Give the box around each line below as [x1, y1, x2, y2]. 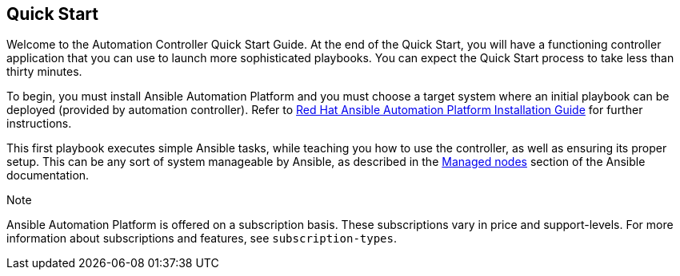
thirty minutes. [6, 65, 82, 79]
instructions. [6, 116, 72, 131]
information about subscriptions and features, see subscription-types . [6, 231, 398, 246]
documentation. [6, 168, 90, 183]
